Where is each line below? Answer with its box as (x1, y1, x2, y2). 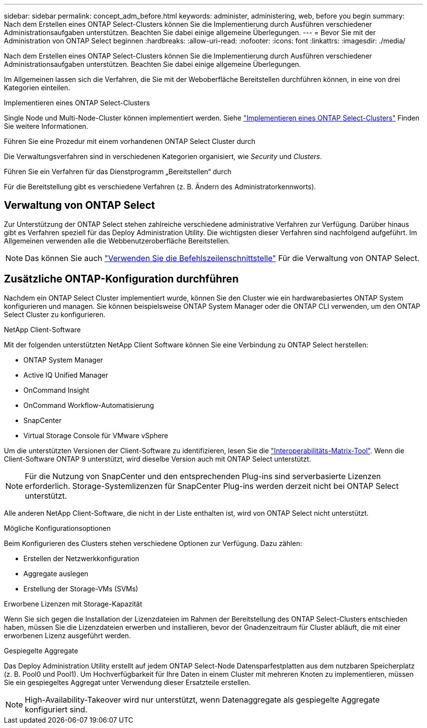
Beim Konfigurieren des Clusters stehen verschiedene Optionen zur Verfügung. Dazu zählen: (4, 539, 302, 547)
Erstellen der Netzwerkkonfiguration (23, 554, 139, 563)
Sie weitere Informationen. (4, 122, 88, 130)
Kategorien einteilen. (4, 83, 70, 92)
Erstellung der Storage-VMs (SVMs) (23, 584, 138, 593)
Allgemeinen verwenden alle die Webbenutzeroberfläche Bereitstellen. (4, 236, 230, 245)
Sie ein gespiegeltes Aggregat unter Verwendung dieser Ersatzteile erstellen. (4, 678, 251, 687)
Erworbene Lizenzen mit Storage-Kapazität (4, 599, 142, 608)
